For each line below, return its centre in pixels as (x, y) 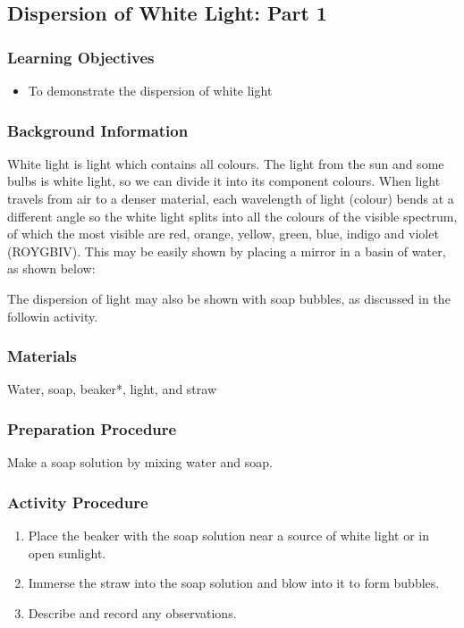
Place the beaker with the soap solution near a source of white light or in (228, 535)
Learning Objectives (81, 57)
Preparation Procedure (92, 428)
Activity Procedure (78, 502)
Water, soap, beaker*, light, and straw (112, 389)
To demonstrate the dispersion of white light (150, 90)
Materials (42, 356)
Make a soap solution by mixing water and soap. (140, 462)
